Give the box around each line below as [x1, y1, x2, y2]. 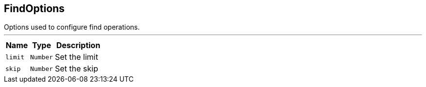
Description [56, 40, 101, 51]
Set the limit [54, 52, 98, 62]
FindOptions [4, 2, 65, 15]
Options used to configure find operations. [4, 23, 140, 32]
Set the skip [54, 64, 98, 74]
